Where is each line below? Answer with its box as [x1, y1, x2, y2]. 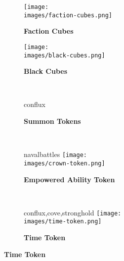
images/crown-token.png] [24, 159, 105, 167]
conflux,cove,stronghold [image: [24, 207, 122, 217]
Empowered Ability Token [24, 174, 115, 184]
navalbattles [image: [24, 149, 87, 159]
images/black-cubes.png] [24, 52, 105, 59]
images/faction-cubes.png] [24, 11, 112, 19]
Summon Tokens [24, 116, 81, 126]
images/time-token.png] [24, 218, 102, 225]
